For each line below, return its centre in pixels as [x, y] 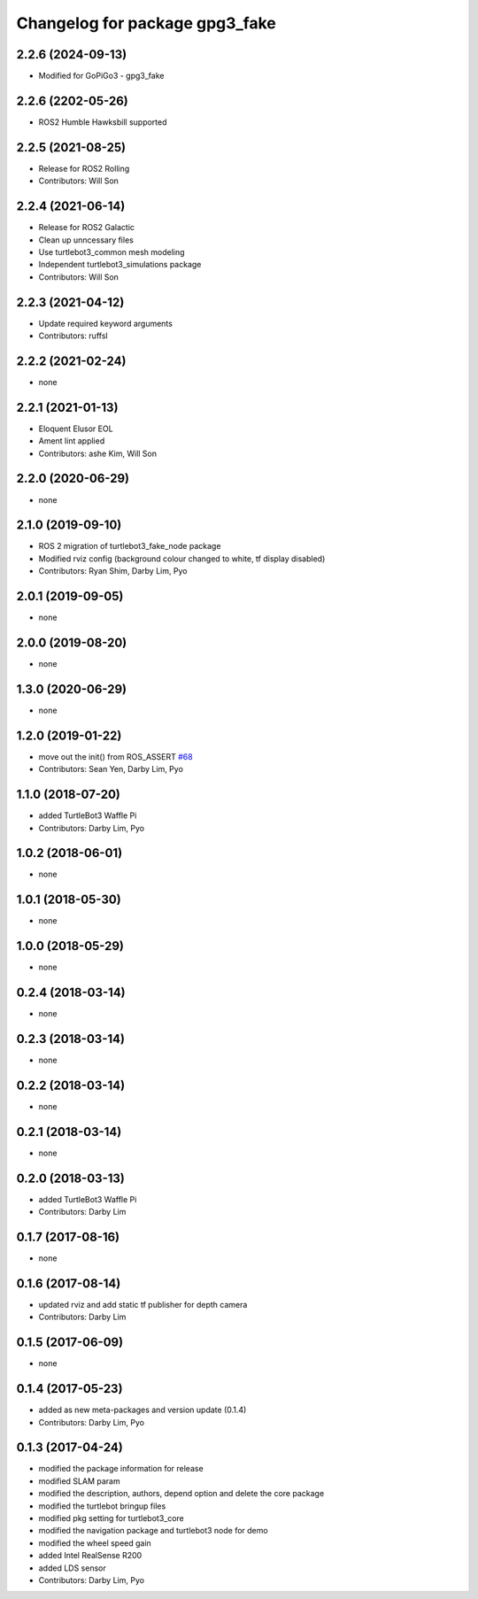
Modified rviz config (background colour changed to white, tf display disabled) [182, 559]
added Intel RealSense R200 [90, 1556]
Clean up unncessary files [86, 240]
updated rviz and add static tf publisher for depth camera [143, 1304]
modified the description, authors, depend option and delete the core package [181, 1494]
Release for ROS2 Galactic [87, 228]
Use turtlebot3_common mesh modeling [112, 251]
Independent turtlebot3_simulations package [120, 265]
